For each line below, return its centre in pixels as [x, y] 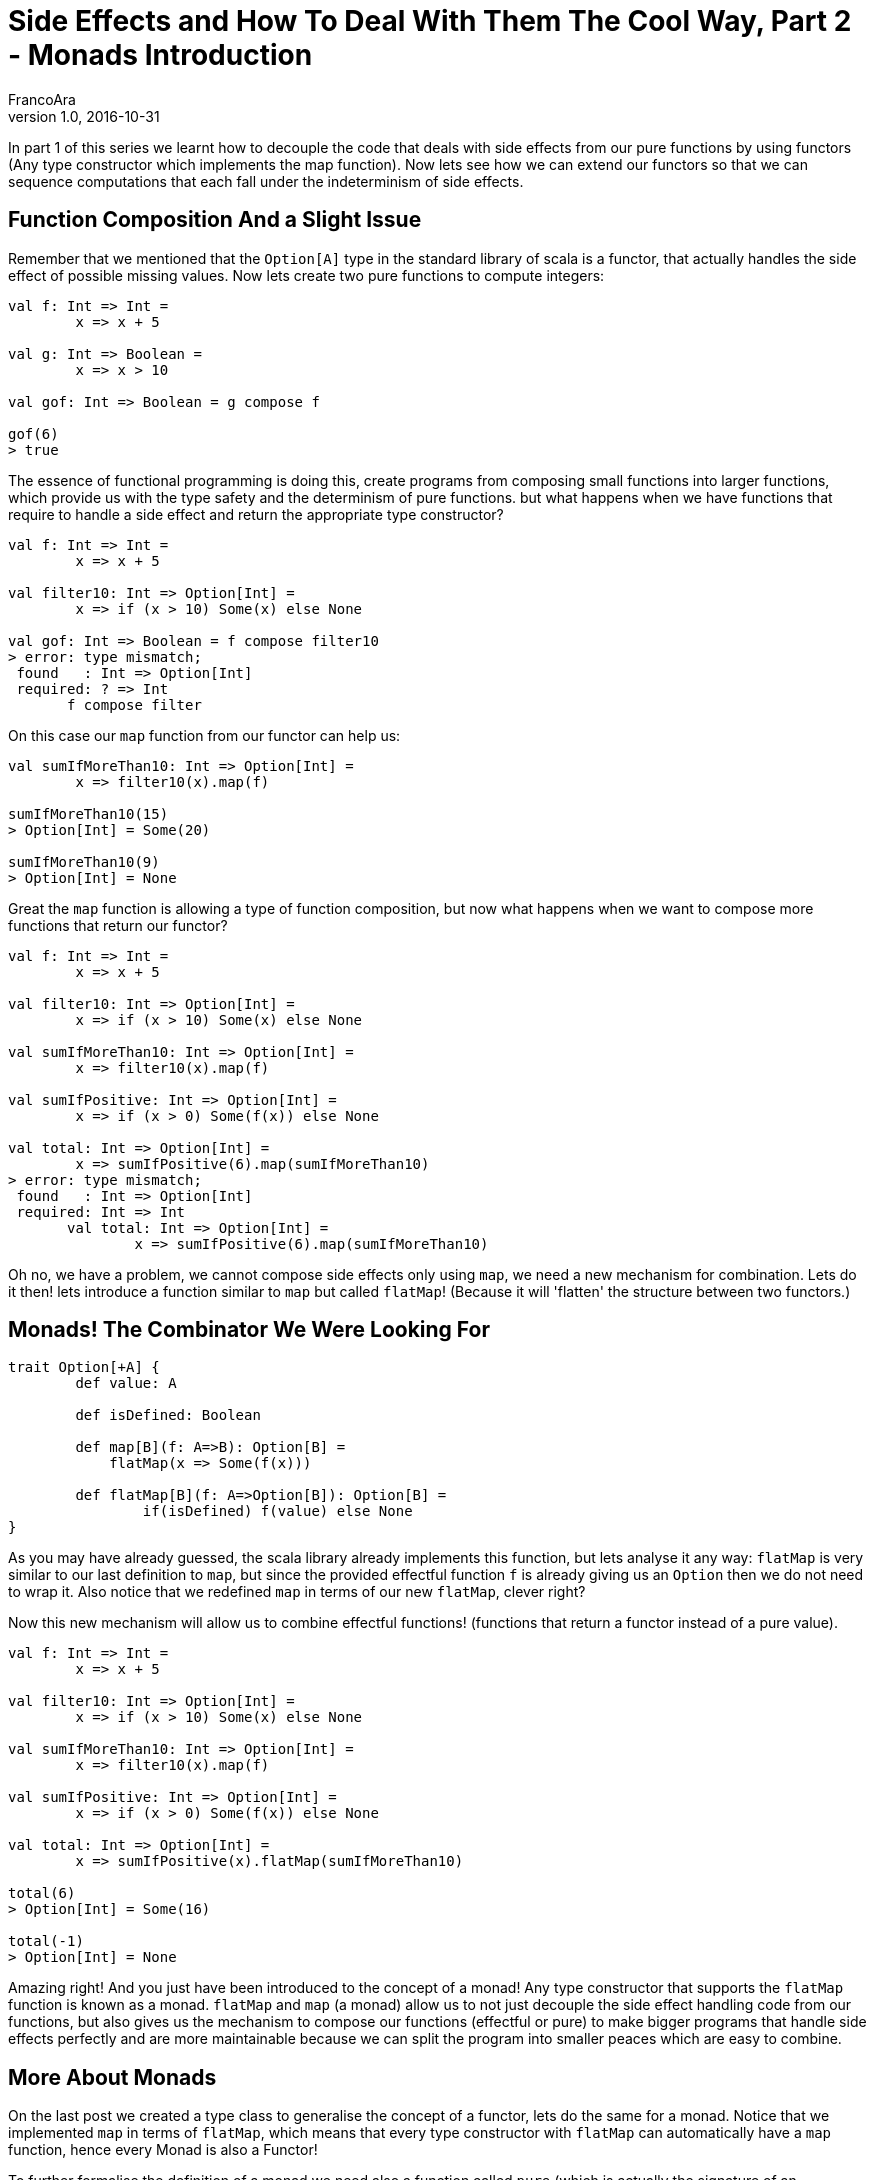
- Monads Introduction [160, 55]
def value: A [126, 1383]
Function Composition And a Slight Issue [215, 220]
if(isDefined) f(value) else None [277, 1511]
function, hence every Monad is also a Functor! [163, 2150]
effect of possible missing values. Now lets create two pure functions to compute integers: [306, 275]
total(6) [42, 1893]
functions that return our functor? [118, 925]
